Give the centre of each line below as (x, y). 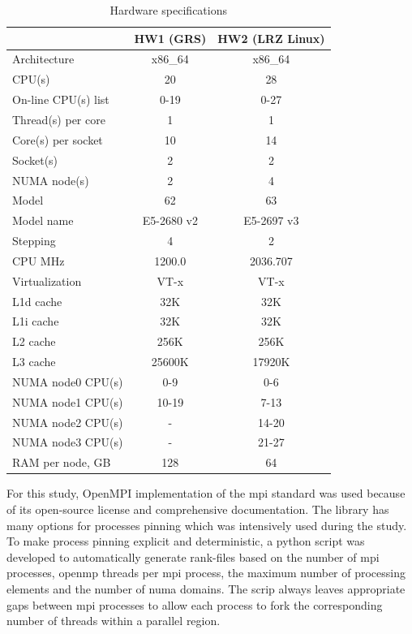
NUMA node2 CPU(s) (68, 422)
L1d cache (37, 301)
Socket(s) (35, 160)
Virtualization (47, 280)
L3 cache (34, 362)
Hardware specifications (168, 10)
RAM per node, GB (62, 462)
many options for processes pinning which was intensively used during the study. (207, 525)
